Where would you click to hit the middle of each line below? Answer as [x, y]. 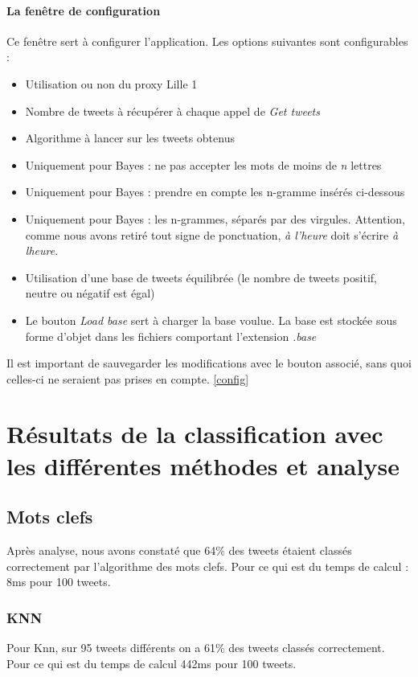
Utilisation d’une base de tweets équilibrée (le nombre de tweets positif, [201, 277]
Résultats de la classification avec [195, 434]
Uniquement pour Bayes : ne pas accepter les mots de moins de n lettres [203, 164]
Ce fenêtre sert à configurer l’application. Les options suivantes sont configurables [207, 41]
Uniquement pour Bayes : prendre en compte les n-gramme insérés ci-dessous [215, 192]
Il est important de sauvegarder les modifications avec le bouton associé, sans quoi [209, 363]
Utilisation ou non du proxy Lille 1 [111, 83]
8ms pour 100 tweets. [59, 582]
